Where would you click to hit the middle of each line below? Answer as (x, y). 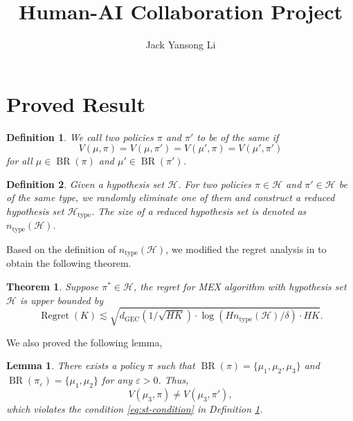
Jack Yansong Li (181, 45)
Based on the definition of (61, 249)
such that (176, 365)
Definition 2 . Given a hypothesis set (85, 184)
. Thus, (173, 380)
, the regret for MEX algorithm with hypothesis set (240, 286)
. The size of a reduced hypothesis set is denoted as (199, 211)
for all (19, 161)
